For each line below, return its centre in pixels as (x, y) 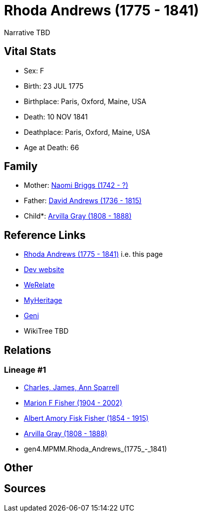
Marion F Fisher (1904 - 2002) (73, 402)
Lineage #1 (25, 370)
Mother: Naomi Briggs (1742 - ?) (76, 185)
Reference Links (45, 235)
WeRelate (39, 285)
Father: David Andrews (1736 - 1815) (83, 201)
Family (21, 167)
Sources (25, 489)
